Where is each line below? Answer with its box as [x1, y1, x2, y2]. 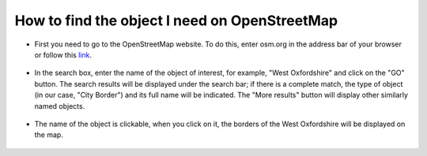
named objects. [34, 101, 85, 110]
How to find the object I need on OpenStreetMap [14, 12, 338, 29]
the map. [34, 130, 63, 139]
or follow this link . [34, 50, 93, 59]
